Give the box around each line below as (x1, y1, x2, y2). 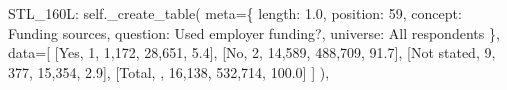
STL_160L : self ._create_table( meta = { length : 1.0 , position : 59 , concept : (8, 3, 462, 23)
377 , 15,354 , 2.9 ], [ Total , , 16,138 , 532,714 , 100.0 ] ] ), (8, 61, 330, 82)
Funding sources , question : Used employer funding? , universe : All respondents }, (8, 22, 500, 43)
